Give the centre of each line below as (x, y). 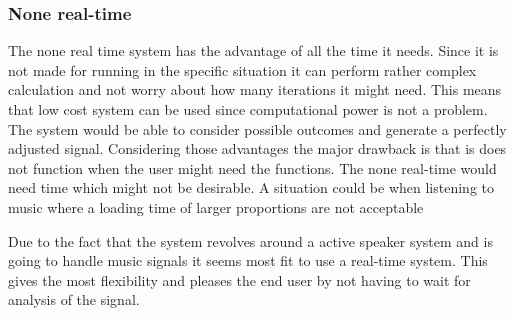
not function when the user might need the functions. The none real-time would (252, 167)
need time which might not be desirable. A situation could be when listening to (251, 187)
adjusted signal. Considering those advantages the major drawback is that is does (257, 148)
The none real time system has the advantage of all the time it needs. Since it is (253, 50)
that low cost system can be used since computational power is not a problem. (248, 109)
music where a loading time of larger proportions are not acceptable (216, 206)
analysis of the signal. (74, 299)
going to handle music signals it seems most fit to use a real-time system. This (248, 260)
